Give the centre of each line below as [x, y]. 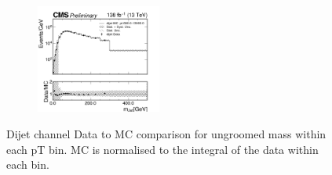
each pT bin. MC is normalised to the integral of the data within [162, 149]
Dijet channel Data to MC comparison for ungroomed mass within [166, 134]
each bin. [28, 164]
